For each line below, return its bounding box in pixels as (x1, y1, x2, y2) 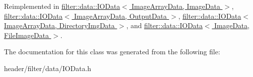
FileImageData (4, 30, 49, 40)
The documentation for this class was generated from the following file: (4, 46, 220, 57)
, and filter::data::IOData (126, 20, 203, 31)
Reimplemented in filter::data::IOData (4, 1, 120, 11)
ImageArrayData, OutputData (74, 10, 167, 21)
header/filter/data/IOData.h (4, 63, 91, 73)
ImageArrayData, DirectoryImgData (4, 20, 115, 31)
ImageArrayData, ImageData (131, 1, 220, 11)
